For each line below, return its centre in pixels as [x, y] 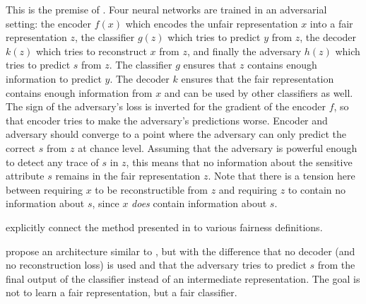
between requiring [44, 189]
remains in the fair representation [128, 176]
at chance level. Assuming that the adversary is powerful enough [218, 147]
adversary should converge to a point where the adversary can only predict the [176, 134]
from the [336, 265]
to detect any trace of [52, 162]
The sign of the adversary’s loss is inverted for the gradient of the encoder [166, 106]
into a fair [331, 23]
